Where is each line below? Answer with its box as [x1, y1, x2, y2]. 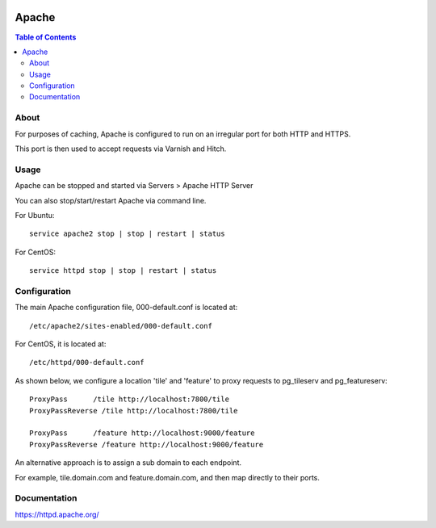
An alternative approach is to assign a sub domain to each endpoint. [15, 458, 242, 467]
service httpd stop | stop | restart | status [29, 266, 217, 275]
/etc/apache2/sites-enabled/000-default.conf [29, 321, 213, 330]
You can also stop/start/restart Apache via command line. [15, 195, 207, 205]
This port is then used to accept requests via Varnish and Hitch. [15, 144, 227, 153]
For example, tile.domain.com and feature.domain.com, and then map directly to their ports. [15, 472, 321, 482]
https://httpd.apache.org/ [15, 509, 100, 519]
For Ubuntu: [15, 210, 55, 220]
